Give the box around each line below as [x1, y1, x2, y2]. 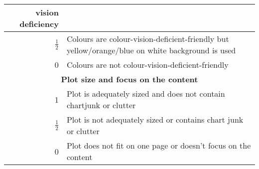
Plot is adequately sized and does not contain [66, 88, 225, 99]
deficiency [19, 18, 59, 29]
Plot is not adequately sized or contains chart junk [66, 114, 244, 125]
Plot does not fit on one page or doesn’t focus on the [66, 140, 251, 151]
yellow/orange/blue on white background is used [66, 44, 236, 56]
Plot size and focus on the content [61, 73, 198, 85]
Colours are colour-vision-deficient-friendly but [66, 33, 229, 44]
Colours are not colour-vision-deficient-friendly [66, 59, 229, 70]
